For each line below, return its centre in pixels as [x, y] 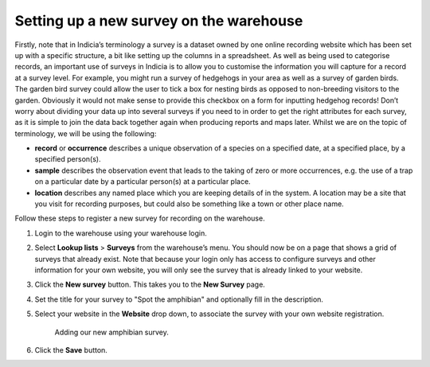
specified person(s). [68, 159]
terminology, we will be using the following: [86, 133]
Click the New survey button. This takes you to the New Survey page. [150, 285]
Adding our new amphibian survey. [111, 332]
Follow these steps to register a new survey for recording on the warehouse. [140, 218]
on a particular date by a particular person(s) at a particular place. [143, 182]
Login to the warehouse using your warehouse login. [121, 233]
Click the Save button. [71, 349]
